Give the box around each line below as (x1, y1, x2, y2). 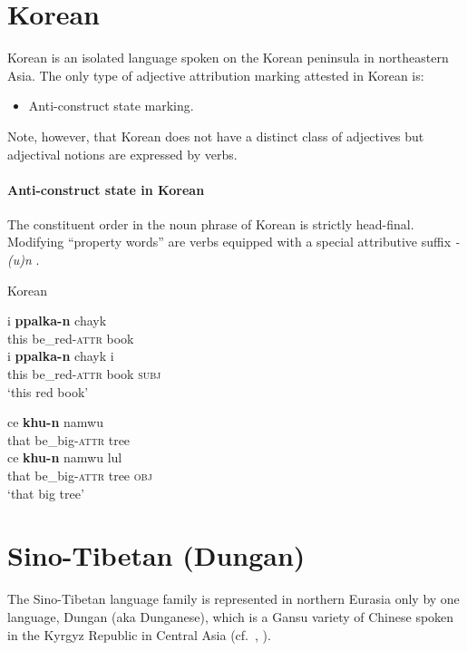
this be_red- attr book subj (7, 364, 161, 384)
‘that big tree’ (7, 483, 84, 502)
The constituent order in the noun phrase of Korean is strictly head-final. (7, 214, 414, 233)
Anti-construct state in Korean (7, 180, 205, 199)
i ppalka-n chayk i (7, 346, 114, 365)
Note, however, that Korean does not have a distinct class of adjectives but (7, 126, 424, 145)
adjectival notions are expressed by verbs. (7, 144, 238, 163)
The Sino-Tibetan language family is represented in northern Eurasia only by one (7, 589, 460, 608)
